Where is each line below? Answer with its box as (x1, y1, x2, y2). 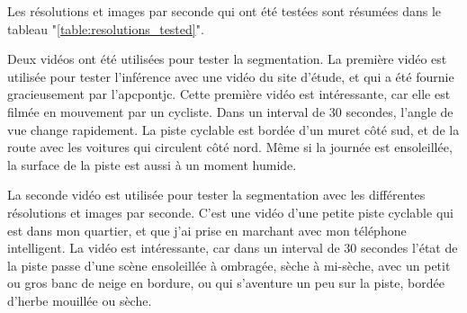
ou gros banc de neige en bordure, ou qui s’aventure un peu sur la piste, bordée (7, 273, 445, 292)
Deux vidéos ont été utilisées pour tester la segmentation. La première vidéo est (7, 49, 447, 68)
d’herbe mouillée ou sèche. (7, 291, 152, 309)
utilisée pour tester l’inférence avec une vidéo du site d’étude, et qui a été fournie (7, 67, 454, 85)
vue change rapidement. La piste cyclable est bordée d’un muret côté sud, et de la (7, 120, 460, 139)
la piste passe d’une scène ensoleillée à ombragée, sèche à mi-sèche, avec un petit (7, 255, 451, 274)
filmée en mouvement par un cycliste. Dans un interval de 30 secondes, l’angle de (7, 102, 454, 121)
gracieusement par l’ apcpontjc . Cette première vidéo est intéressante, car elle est (7, 85, 451, 103)
